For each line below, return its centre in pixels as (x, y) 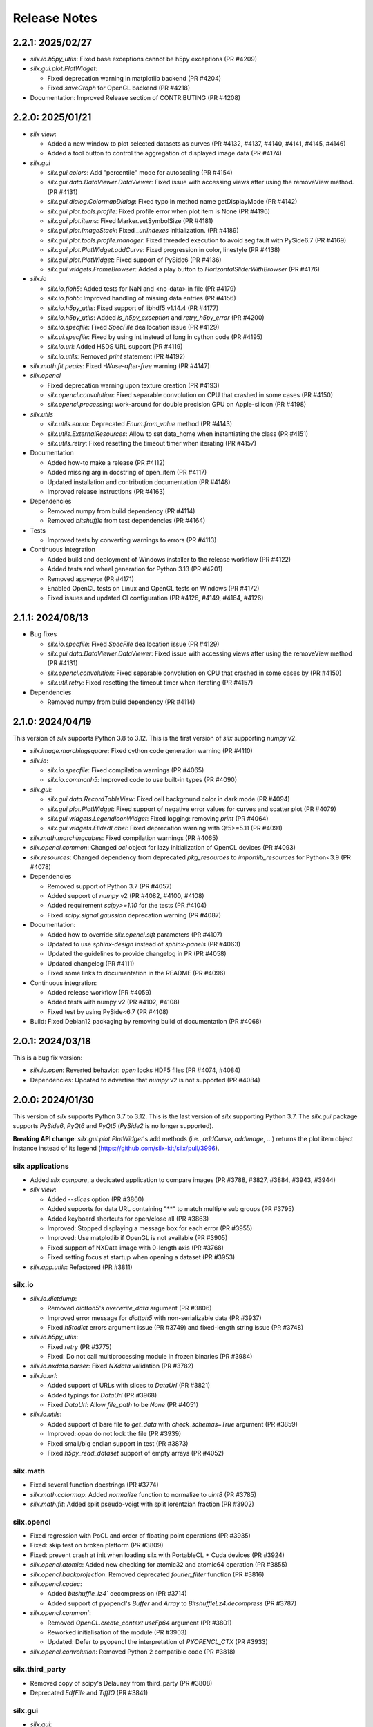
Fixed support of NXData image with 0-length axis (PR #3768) (136, 1248)
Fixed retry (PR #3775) (79, 1346)
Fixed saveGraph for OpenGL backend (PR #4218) (119, 88)
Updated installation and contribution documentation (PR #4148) (139, 482)
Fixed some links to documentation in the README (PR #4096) (136, 973)
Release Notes (55, 18)
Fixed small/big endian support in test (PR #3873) (118, 1443)
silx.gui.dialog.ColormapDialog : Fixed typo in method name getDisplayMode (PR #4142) (172, 202)
